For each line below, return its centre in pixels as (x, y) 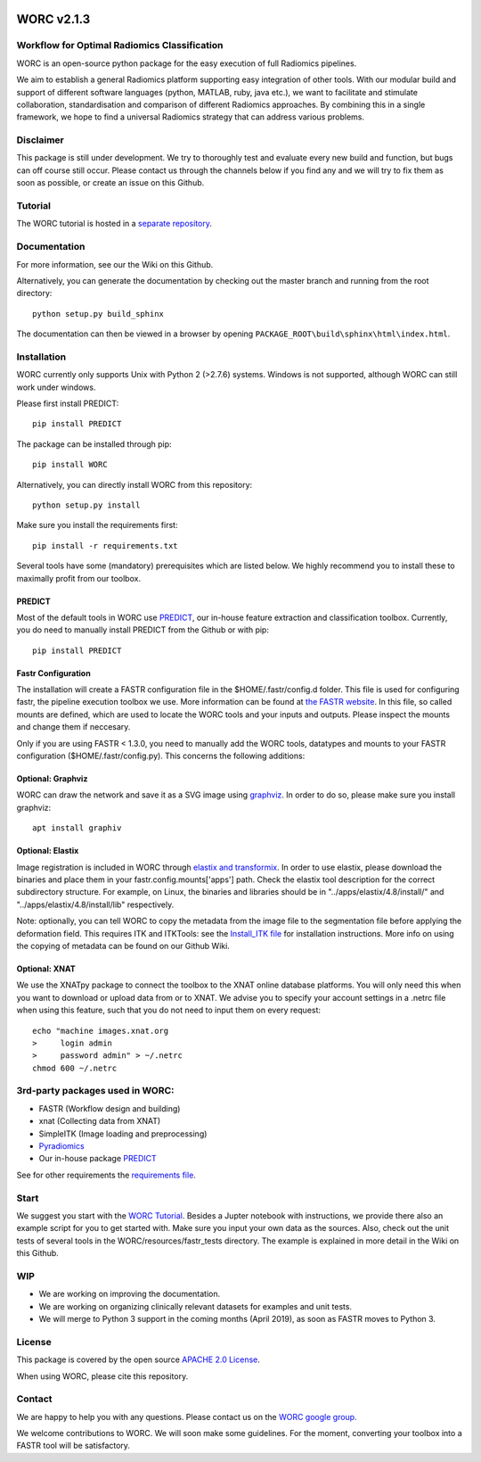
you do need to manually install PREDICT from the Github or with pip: (143, 630)
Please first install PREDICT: (68, 404)
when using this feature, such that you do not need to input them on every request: (168, 1010)
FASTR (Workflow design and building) (110, 1108)
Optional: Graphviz (52, 779)
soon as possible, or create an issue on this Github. (110, 183)
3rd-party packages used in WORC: (95, 1091)
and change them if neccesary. (73, 727)
